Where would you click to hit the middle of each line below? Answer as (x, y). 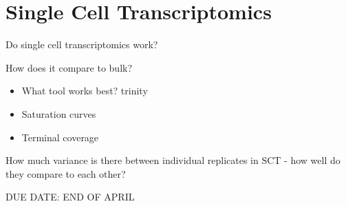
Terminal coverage (60, 137)
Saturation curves (59, 113)
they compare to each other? (66, 173)
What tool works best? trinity (85, 91)
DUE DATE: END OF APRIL (70, 197)
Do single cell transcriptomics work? (82, 44)
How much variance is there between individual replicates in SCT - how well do (173, 160)
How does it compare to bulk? (69, 67)
